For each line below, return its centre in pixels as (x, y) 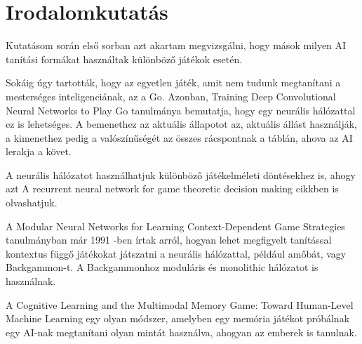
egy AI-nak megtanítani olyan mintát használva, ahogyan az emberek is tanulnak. (181, 332)
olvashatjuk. (32, 203)
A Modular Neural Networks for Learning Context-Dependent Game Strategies (175, 226)
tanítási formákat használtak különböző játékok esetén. (124, 59)
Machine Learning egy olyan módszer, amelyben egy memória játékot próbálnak (178, 318)
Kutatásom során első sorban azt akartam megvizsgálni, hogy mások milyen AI (176, 45)
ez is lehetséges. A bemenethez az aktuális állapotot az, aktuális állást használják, (181, 124)
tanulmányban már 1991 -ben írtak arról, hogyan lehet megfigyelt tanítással (169, 240)
